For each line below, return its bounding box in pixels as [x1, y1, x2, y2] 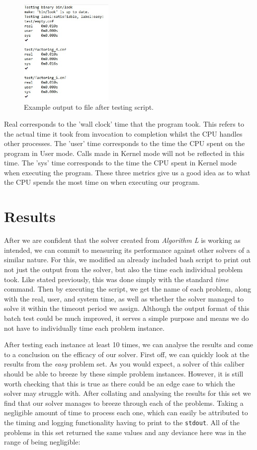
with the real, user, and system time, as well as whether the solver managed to [4, 293, 244, 303]
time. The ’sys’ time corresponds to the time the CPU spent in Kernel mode [4, 157, 237, 168]
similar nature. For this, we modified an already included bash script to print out [4, 254, 252, 265]
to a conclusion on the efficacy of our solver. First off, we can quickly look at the [4, 349, 250, 359]
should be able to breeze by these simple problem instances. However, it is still [4, 368, 244, 378]
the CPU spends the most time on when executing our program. [4, 177, 200, 187]
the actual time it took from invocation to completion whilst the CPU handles [4, 128, 243, 139]
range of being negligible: [4, 437, 81, 447]
